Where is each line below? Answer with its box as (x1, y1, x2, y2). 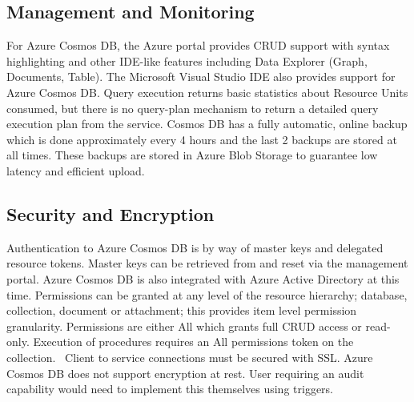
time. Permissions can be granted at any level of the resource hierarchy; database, (6, 286, 408, 303)
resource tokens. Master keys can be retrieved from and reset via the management (6, 255, 408, 271)
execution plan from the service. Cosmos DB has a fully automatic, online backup (6, 115, 408, 132)
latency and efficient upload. (6, 162, 145, 179)
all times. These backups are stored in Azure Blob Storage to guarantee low (6, 147, 378, 163)
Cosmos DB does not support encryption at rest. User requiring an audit (6, 364, 364, 381)
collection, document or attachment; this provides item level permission (6, 302, 357, 319)
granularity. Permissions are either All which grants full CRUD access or (6, 317, 362, 334)
